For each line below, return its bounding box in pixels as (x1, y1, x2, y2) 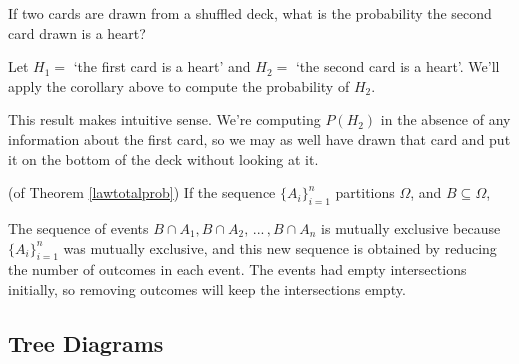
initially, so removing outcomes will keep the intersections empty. (8, 278, 406, 299)
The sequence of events (8, 217, 149, 238)
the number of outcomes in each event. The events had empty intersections (8, 259, 467, 280)
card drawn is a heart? (8, 22, 146, 43)
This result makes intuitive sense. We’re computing (8, 109, 321, 130)
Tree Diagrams (8, 327, 164, 358)
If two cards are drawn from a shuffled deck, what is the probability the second (8, 3, 492, 23)
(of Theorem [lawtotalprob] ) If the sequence (8, 182, 276, 203)
